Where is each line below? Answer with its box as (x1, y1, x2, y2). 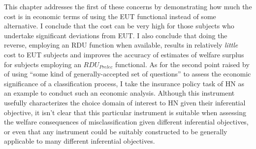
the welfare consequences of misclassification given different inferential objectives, (4, 117, 249, 127)
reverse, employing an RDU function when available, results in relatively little (4, 40, 238, 50)
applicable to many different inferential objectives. (4, 136, 155, 146)
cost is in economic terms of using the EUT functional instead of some (4, 11, 216, 21)
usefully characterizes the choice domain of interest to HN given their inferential (4, 97, 246, 107)
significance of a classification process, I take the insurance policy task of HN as (4, 78, 244, 88)
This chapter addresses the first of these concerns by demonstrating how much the (4, 1, 252, 11)
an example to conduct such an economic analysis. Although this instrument (4, 88, 235, 98)
